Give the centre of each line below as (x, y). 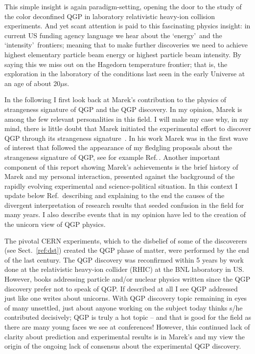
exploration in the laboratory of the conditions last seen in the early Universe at (125, 74)
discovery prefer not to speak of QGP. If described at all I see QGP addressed (121, 288)
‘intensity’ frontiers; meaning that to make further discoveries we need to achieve (126, 45)
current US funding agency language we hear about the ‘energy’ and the (113, 35)
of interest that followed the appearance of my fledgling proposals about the (118, 147)
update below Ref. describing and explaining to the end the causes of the (115, 195)
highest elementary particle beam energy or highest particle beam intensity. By (123, 54)
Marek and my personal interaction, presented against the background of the (120, 176)
